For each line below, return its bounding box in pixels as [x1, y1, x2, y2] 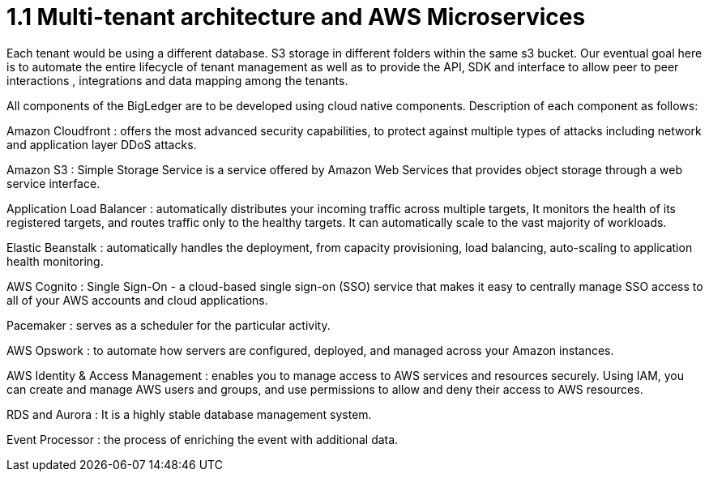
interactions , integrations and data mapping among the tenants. [6, 73, 348, 87]
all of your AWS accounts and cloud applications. [6, 292, 268, 307]
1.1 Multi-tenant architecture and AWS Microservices [6, 3, 586, 31]
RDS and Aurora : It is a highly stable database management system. [6, 407, 372, 421]
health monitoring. [6, 254, 104, 268]
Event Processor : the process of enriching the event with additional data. [6, 432, 399, 446]
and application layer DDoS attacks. [6, 137, 197, 152]
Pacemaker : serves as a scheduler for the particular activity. [6, 318, 331, 332]
